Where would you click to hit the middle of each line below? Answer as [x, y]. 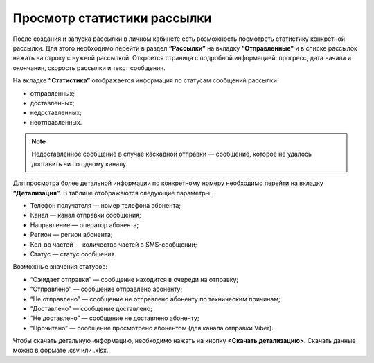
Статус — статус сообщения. [73, 254]
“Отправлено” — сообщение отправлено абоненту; [106, 289]
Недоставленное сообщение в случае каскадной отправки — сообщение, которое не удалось [171, 154]
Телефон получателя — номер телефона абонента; [106, 206]
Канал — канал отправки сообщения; [86, 215]
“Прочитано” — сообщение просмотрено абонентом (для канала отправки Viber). [152, 328]
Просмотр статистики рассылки [112, 18]
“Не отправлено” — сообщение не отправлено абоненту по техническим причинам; [155, 299]
